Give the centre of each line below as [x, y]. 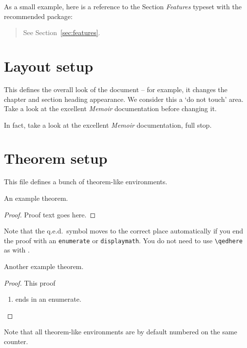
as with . [17, 250]
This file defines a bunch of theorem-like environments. [86, 182]
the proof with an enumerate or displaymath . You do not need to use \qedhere [123, 240]
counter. [16, 341]
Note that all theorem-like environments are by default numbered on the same [121, 332]
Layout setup [49, 66]
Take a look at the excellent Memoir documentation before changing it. [110, 108]
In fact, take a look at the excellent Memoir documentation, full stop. [108, 125]
